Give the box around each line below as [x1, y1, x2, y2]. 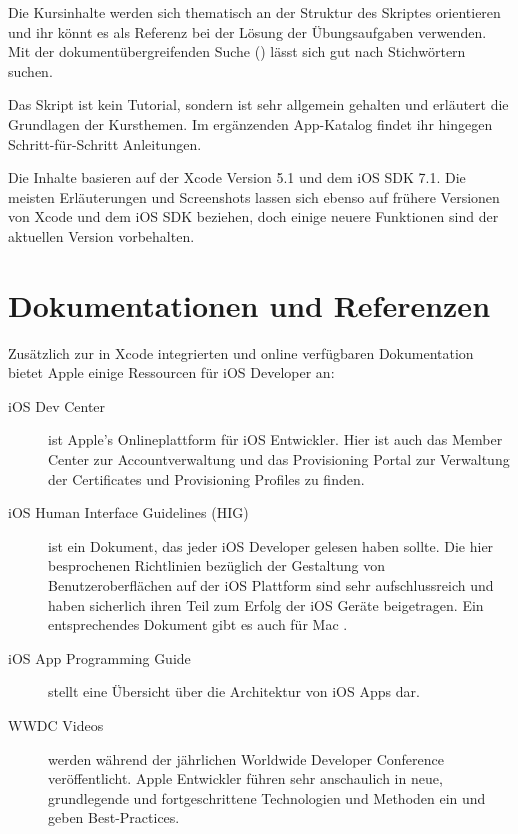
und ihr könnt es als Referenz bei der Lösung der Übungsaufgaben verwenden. [8, 21, 487, 42]
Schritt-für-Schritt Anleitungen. [8, 133, 202, 154]
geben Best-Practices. [48, 807, 180, 828]
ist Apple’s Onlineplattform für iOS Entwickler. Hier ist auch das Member [48, 429, 503, 450]
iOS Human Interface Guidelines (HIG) [8, 502, 249, 523]
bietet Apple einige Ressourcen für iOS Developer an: [8, 362, 335, 383]
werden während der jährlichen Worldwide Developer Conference [48, 748, 444, 769]
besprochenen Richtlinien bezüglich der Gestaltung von [48, 555, 385, 576]
